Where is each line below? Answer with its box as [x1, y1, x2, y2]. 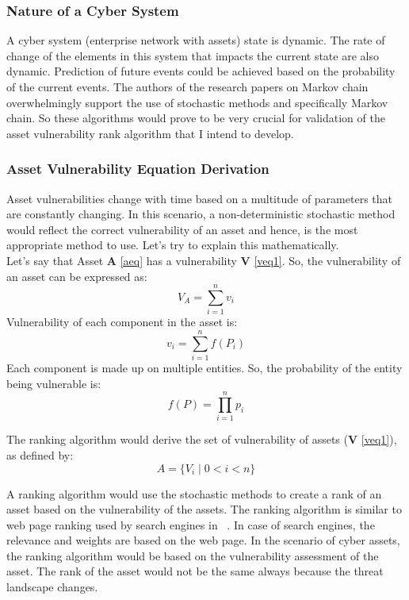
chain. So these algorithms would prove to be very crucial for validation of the [6, 110, 385, 126]
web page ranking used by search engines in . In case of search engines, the [6, 516, 375, 533]
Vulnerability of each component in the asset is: [6, 313, 238, 330]
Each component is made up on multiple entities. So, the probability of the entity [6, 360, 403, 375]
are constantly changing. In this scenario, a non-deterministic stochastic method [6, 206, 396, 222]
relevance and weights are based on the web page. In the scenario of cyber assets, [6, 532, 400, 548]
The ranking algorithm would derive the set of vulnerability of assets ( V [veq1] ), [6, 431, 397, 448]
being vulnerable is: [6, 375, 101, 391]
